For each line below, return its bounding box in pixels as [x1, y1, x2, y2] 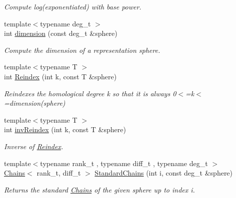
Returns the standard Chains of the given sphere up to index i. [4, 184, 195, 195]
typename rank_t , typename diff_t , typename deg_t [40, 158, 208, 168]
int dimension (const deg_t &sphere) [4, 28, 117, 38]
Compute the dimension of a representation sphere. [4, 44, 160, 55]
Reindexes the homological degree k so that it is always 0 [4, 88, 176, 98]
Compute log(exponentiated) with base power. [4, 1, 141, 11]
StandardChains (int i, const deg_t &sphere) [94, 168, 233, 178]
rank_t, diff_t [36, 168, 81, 178]
